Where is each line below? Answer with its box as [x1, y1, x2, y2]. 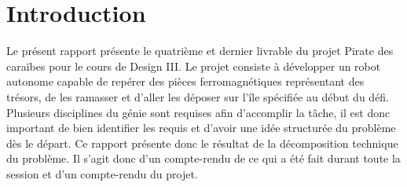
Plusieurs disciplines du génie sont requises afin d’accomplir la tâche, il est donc [6, 104, 390, 120]
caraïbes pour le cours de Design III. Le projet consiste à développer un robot [6, 57, 381, 74]
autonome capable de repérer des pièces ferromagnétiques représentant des [6, 73, 365, 90]
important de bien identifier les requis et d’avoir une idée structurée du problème [6, 119, 396, 136]
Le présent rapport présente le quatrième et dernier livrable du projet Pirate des [6, 42, 394, 59]
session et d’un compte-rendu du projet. [6, 165, 198, 181]
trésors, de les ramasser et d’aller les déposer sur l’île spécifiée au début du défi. [6, 88, 390, 104]
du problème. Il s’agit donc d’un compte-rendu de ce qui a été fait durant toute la [6, 150, 401, 167]
